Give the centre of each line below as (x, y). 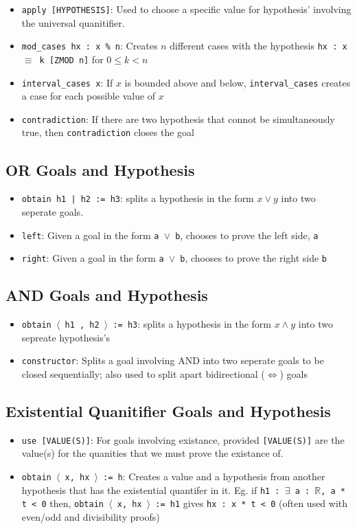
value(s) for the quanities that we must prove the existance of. (152, 453)
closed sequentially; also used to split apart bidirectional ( (143, 374)
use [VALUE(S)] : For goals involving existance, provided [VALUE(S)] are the (183, 439)
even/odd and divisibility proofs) (91, 517)
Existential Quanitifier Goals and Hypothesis (168, 410)
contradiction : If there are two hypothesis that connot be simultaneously (178, 119)
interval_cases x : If (67, 82)
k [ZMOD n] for (71, 59)
